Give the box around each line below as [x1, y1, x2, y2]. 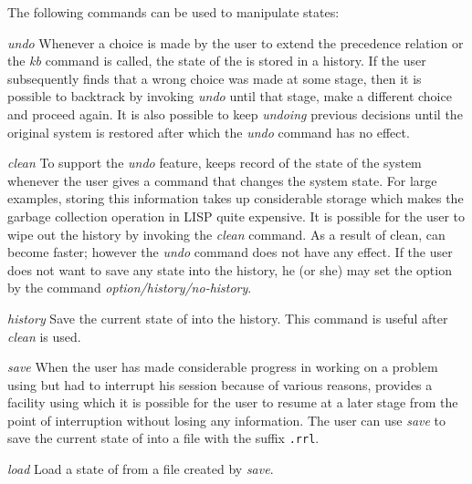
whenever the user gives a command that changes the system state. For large [7, 170, 437, 190]
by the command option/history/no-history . [7, 278, 252, 297]
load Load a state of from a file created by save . [7, 459, 274, 479]
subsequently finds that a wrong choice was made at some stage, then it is [7, 68, 422, 88]
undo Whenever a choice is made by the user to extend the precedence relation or [7, 33, 464, 52]
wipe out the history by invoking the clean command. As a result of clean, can [7, 224, 446, 243]
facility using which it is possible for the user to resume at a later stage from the [7, 393, 458, 412]
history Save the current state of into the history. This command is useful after [7, 308, 448, 327]
